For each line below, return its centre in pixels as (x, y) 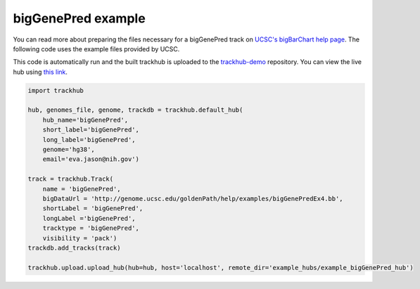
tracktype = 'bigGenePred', (91, 228)
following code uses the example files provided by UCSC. (96, 49)
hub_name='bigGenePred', (85, 120)
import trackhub (56, 90)
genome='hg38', (69, 150)
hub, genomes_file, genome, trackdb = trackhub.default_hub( (135, 110)
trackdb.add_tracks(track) (74, 248)
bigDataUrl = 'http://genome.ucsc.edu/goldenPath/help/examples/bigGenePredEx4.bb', (193, 199)
